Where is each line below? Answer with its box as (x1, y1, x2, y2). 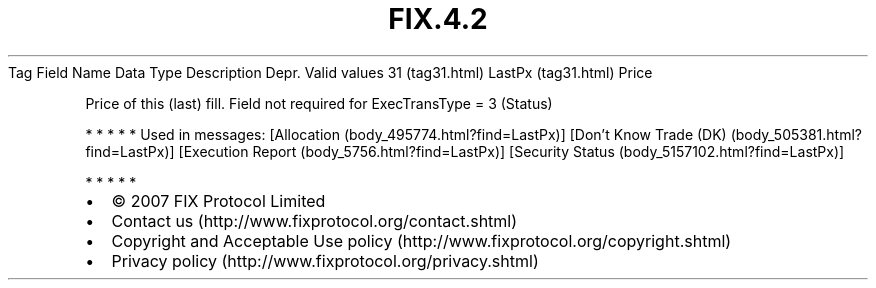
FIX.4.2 (388, 2, 488, 36)
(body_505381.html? (730, 125, 863, 143)
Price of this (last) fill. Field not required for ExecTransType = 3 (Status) (85, 94, 553, 112)
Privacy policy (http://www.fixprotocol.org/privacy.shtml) (111, 250, 539, 271)
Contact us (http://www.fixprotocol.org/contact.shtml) (111, 210, 518, 231)
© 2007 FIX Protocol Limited (111, 190, 326, 211)
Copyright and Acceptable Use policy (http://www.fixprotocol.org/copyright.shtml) (111, 230, 732, 251)
